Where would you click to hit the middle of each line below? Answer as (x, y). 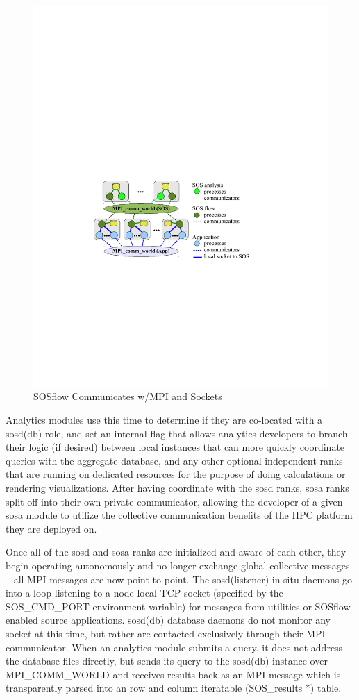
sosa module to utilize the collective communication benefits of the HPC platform (179, 515)
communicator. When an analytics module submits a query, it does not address (174, 647)
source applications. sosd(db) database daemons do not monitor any (186, 620)
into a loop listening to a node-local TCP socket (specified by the (144, 593)
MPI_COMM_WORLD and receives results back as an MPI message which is (173, 674)
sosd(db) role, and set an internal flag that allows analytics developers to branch (177, 433)
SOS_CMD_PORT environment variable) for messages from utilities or (159, 606)
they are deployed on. (51, 528)
